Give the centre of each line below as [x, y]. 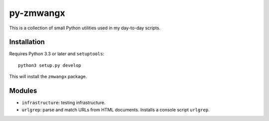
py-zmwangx [37, 13]
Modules [23, 91]
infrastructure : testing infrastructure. [64, 103]
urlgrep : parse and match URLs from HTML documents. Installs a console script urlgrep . [116, 110]
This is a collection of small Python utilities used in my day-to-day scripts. [85, 28]
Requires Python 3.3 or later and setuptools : [57, 54]
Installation [27, 42]
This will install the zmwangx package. [48, 77]
